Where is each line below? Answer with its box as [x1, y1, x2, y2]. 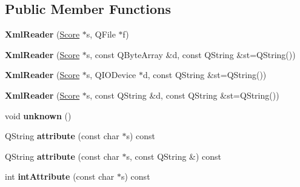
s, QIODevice [86, 68, 136, 81]
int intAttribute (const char [5, 170, 115, 183]
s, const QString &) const [126, 149, 222, 162]
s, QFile [86, 28, 116, 41]
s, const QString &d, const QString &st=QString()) [86, 88, 279, 101]
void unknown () [5, 109, 72, 122]
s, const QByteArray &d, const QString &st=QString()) [86, 48, 296, 61]
